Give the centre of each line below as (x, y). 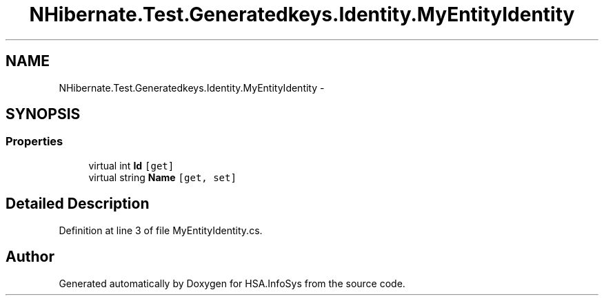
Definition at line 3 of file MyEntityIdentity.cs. (161, 230)
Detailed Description (78, 204)
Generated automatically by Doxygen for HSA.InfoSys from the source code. (232, 283)
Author (30, 257)
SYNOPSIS (43, 114)
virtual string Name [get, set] (162, 177)
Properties (34, 142)
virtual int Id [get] (131, 165)
